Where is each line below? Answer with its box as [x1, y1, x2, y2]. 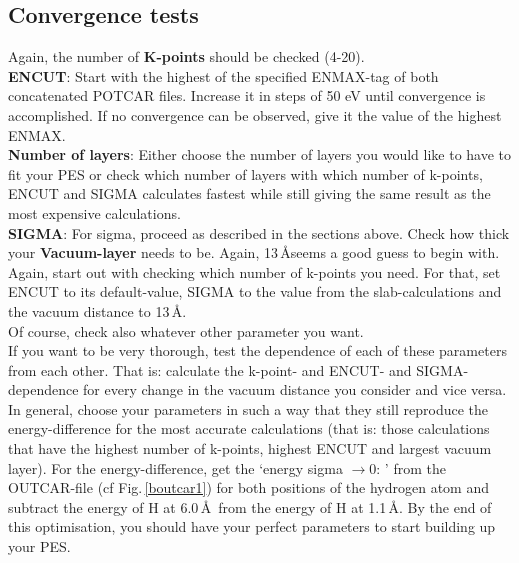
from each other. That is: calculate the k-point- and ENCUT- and [8, 359, 412, 380]
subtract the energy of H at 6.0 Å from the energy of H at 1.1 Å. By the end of [8, 496, 492, 517]
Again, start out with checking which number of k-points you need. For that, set [8, 261, 501, 282]
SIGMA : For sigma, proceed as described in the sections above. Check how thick [8, 222, 510, 243]
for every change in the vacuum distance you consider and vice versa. [83, 379, 507, 400]
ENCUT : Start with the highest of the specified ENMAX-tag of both [8, 65, 439, 86]
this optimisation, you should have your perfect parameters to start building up [8, 516, 496, 537]
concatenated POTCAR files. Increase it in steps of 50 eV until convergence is [8, 85, 486, 106]
